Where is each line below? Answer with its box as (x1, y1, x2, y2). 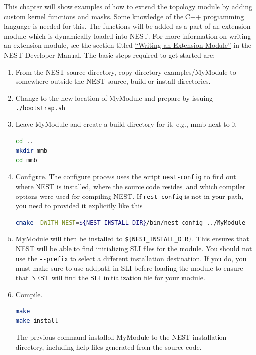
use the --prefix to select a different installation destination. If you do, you (15, 253, 247, 263)
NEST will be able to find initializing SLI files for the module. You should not (15, 243, 252, 254)
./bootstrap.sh (15, 105, 66, 112)
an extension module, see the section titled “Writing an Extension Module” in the (4, 40, 252, 50)
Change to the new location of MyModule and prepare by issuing (15, 92, 213, 103)
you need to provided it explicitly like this (15, 200, 143, 211)
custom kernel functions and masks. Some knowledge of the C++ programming (4, 11, 244, 21)
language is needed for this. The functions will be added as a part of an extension (4, 21, 251, 31)
